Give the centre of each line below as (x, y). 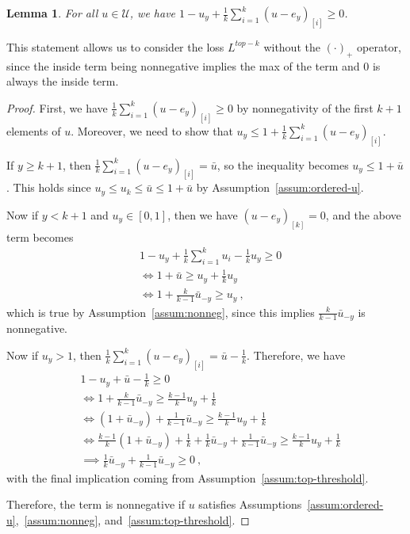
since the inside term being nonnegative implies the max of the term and (183, 65)
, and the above (363, 214)
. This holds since (49, 187)
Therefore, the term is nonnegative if (96, 504)
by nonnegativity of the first (305, 107)
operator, (379, 46)
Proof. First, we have (57, 107)
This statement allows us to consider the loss (115, 46)
